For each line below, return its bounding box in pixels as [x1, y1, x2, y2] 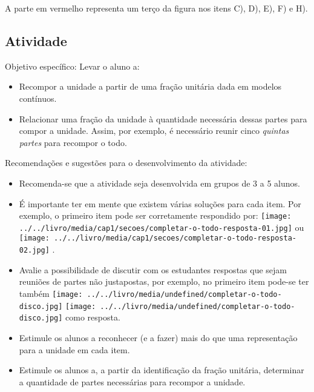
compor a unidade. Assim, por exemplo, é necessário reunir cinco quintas [19, 124, 289, 137]
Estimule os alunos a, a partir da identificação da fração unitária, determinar [19, 364, 304, 376]
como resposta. [65, 311, 120, 324]
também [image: [19, 287, 83, 299]
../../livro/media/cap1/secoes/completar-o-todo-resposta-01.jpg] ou [19, 221, 304, 233]
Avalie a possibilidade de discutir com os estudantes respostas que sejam [19, 263, 287, 276]
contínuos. [19, 91, 57, 104]
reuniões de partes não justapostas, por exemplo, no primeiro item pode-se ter [19, 275, 309, 288]
